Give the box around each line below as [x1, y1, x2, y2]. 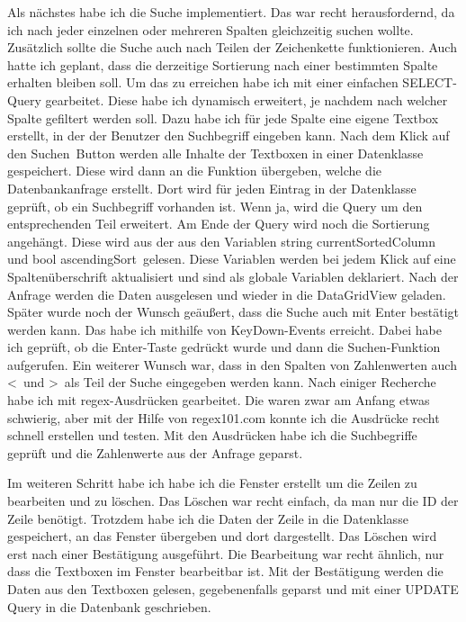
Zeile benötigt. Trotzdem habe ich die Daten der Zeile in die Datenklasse [7, 509, 408, 527]
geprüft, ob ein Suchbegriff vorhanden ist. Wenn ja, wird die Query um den [7, 196, 423, 215]
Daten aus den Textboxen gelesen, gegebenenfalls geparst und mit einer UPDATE [7, 580, 459, 598]
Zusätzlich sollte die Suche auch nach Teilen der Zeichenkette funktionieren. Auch [7, 38, 457, 57]
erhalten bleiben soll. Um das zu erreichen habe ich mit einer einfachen [7, 73, 399, 92]
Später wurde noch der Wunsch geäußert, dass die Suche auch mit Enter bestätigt [7, 302, 459, 321]
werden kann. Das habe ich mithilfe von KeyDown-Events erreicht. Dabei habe [7, 320, 442, 338]
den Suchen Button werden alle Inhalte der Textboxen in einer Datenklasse [7, 143, 424, 162]
